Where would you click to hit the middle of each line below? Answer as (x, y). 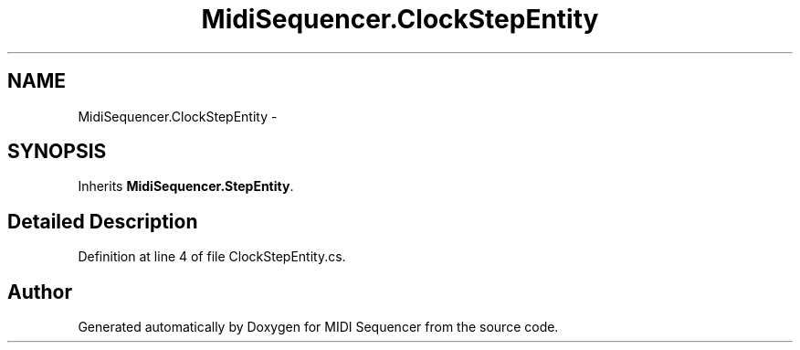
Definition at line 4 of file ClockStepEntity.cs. (212, 257)
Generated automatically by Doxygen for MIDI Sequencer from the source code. (318, 327)
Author (40, 292)
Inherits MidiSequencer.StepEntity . (186, 186)
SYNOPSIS (57, 152)
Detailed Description (103, 221)
